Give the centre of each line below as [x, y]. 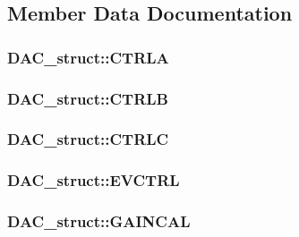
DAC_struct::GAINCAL [99, 221]
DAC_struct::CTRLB [88, 98]
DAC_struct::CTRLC [88, 139]
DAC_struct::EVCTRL [94, 180]
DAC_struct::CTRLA [88, 57]
